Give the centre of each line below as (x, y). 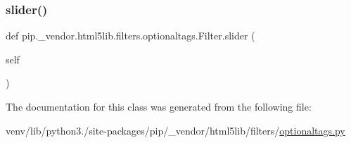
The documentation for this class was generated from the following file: (159, 106)
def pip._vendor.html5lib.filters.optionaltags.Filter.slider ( (130, 36)
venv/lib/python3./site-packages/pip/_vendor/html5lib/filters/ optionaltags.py (175, 130)
